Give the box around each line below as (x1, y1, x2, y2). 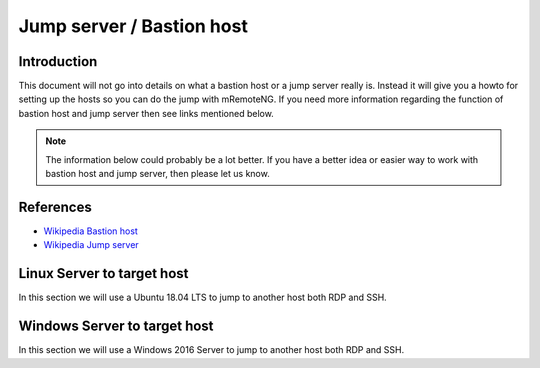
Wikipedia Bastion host (43, 225, 139, 237)
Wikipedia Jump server (43, 239, 139, 251)
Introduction (18, 53, 98, 70)
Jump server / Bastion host (18, 15, 249, 37)
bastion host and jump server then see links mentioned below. (18, 107, 274, 119)
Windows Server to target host (18, 318, 214, 335)
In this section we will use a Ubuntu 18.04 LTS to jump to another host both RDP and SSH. (18, 291, 387, 304)
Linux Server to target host (18, 265, 189, 282)
